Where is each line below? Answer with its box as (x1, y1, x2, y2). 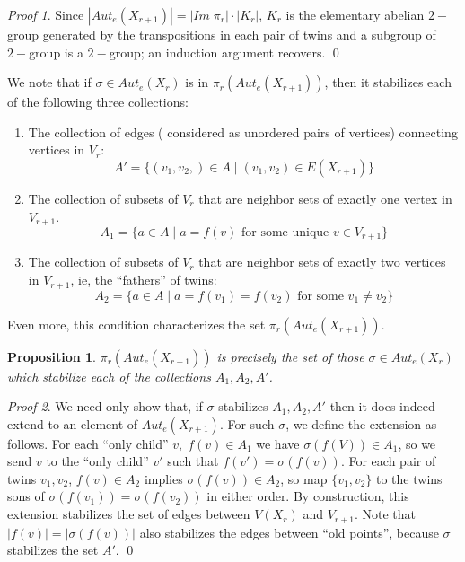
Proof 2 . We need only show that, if (7, 397, 203, 416)
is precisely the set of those (216, 347, 364, 365)
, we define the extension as (285, 414, 437, 433)
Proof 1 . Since (7, 5, 84, 23)
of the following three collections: (7, 92, 189, 111)
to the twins (376, 469, 443, 487)
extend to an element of (7, 414, 138, 433)
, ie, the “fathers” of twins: (70, 270, 217, 289)
